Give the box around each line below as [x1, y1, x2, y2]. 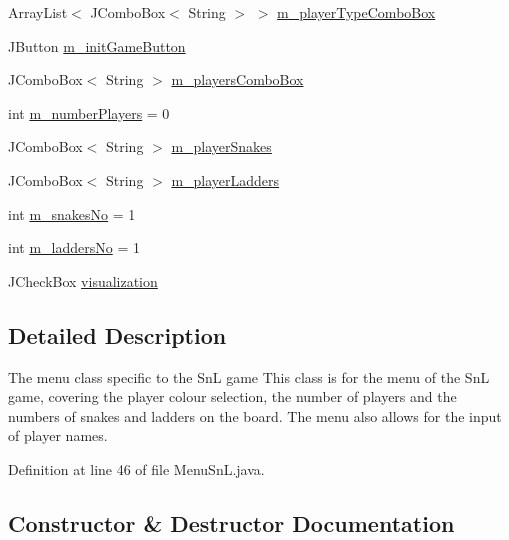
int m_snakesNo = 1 [8, 203, 136, 224]
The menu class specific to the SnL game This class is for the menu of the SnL [8, 366, 490, 387]
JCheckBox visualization [8, 270, 158, 291]
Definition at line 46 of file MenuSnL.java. [8, 458, 265, 479]
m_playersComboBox [171, 69, 304, 90]
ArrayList [8, 2, 68, 22]
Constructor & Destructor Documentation [8, 507, 455, 538]
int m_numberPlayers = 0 [8, 102, 170, 123]
